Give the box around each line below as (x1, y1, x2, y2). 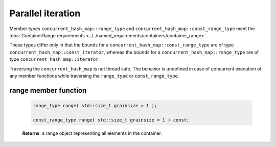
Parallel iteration (9, 8, 81, 19)
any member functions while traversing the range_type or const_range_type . (9, 72, 179, 79)
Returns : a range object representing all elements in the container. (22, 130, 162, 136)
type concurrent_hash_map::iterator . (9, 56, 100, 62)
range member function (9, 86, 87, 94)
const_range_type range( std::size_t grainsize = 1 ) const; (33, 117, 190, 122)
